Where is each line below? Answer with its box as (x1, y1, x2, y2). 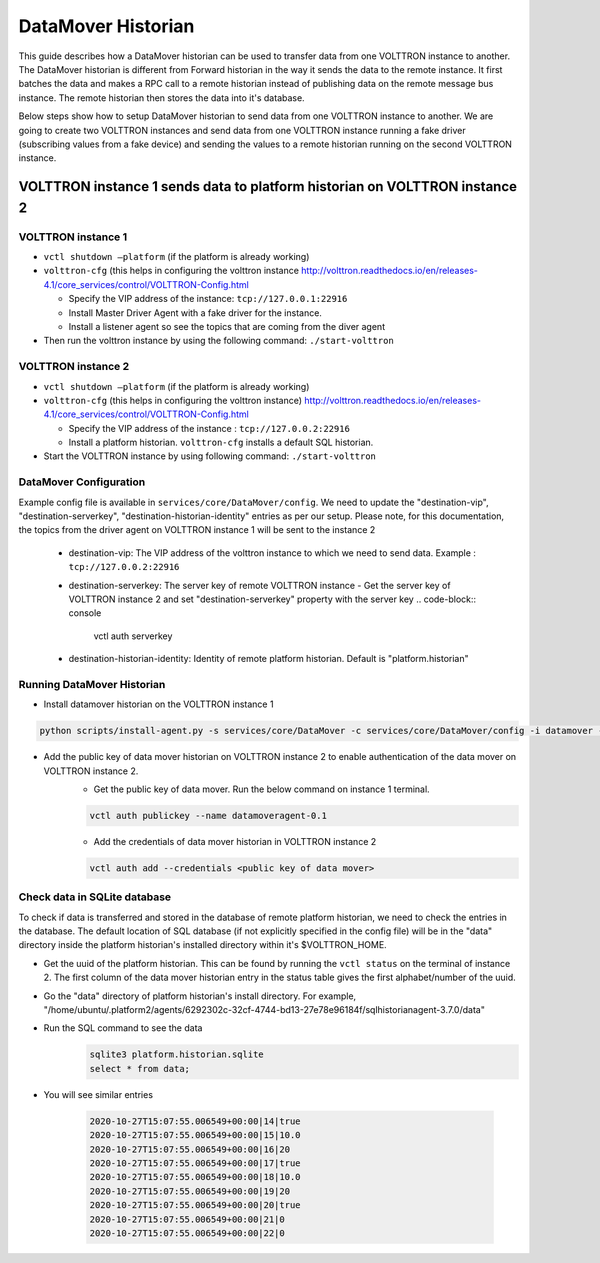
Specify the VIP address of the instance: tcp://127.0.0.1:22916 (68, 293, 348, 305)
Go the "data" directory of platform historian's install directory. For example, (43, 990, 357, 1002)
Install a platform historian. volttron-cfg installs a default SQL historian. (68, 436, 374, 449)
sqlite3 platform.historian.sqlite (89, 1049, 264, 1060)
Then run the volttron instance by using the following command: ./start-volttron (43, 335, 394, 347)
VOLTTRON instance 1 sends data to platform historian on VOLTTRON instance (18, 178, 518, 195)
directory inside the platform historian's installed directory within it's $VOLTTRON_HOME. (18, 939, 387, 951)
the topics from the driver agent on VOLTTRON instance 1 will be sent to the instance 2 (18, 524, 376, 536)
